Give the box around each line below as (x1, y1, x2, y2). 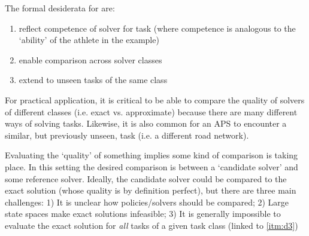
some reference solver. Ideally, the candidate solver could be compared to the (5, 172, 287, 185)
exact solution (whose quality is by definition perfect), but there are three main (5, 184, 296, 197)
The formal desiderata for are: (5, 2, 115, 14)
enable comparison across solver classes (19, 53, 162, 66)
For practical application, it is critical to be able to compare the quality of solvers (5, 93, 305, 106)
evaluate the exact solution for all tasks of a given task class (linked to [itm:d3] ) (5, 219, 298, 231)
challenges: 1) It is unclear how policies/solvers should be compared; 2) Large (5, 195, 289, 208)
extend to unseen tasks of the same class (19, 73, 168, 86)
